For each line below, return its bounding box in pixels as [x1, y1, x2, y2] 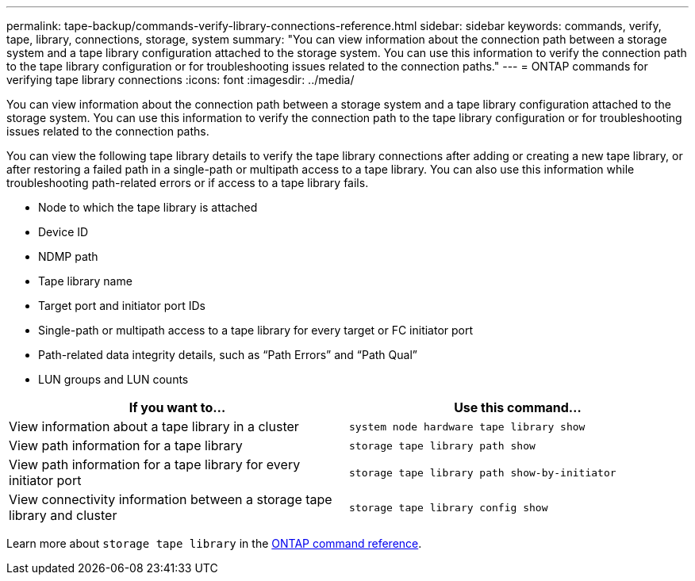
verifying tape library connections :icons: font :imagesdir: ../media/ [6, 73, 355, 86]
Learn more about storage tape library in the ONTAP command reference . [6, 537, 422, 550]
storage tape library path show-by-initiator [349, 466, 616, 479]
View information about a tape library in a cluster [9, 419, 299, 434]
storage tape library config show [349, 501, 548, 514]
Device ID [38, 225, 89, 239]
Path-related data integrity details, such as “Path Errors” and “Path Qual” [38, 348, 417, 361]
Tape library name [38, 274, 132, 288]
